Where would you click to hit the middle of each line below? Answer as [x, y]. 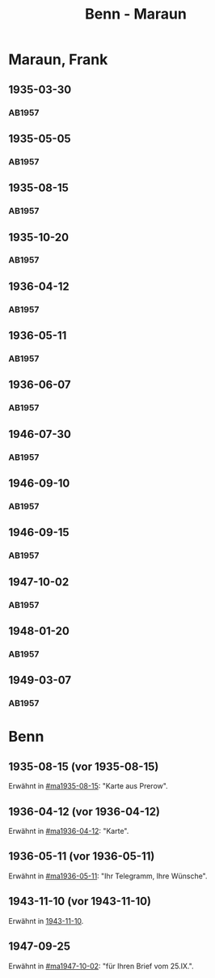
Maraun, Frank [58, 60]
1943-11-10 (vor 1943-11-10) [80, 901]
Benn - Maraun [136, 14]
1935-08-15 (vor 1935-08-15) [84, 766]
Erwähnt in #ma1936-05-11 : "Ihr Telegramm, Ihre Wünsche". [108, 876]
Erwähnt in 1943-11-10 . [46, 921]
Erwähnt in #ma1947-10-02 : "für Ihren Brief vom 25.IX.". [101, 966]
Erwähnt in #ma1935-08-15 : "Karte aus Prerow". [88, 786]
